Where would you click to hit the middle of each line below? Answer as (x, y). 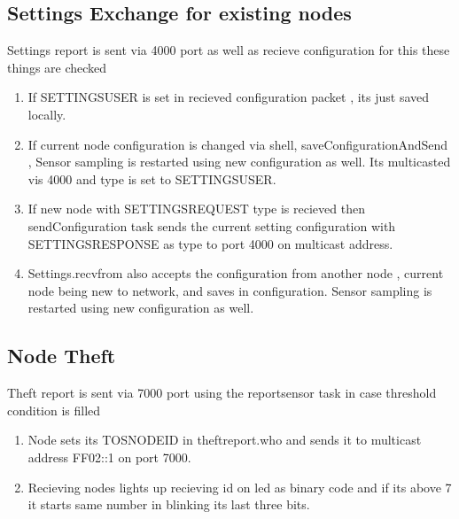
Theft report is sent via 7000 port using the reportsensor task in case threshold (222, 393)
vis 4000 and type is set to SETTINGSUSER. (152, 178)
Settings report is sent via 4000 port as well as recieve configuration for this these (229, 50)
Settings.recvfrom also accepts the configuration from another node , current (236, 273)
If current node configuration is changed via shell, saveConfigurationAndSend (238, 144)
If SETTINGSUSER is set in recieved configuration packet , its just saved (229, 97)
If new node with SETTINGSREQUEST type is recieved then (196, 209)
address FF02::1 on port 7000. (109, 457)
